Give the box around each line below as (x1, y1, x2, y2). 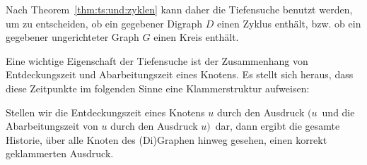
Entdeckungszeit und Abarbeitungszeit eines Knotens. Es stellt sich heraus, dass (6, 67, 354, 82)
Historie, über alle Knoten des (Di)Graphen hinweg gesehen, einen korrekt (6, 132, 327, 147)
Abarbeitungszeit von (6, 118, 98, 133)
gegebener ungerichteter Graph (6, 30, 139, 44)
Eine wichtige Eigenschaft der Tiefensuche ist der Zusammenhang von (6, 53, 308, 68)
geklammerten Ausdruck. (6, 146, 114, 161)
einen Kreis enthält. (153, 30, 239, 44)
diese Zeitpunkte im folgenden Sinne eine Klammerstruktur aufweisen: (6, 80, 310, 95)
